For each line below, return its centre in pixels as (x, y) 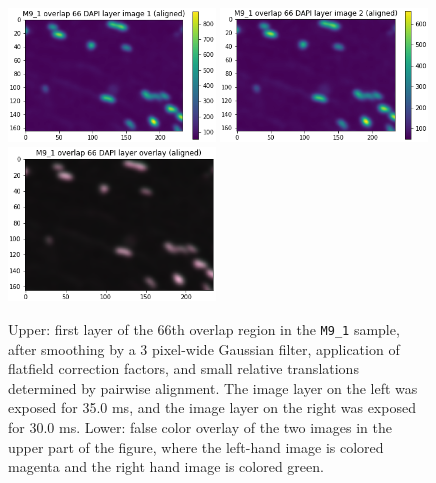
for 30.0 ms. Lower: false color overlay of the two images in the (200, 427)
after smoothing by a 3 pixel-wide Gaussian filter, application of (204, 348)
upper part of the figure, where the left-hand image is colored (196, 446)
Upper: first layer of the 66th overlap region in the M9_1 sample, (204, 329)
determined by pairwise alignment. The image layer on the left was (213, 387)
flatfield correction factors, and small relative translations (183, 368)
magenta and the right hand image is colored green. (166, 466)
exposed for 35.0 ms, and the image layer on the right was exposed (212, 407)
